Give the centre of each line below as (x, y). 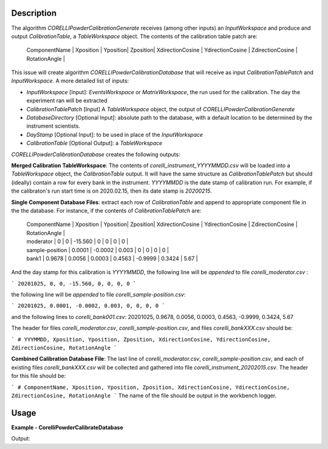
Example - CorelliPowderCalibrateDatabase (67, 427)
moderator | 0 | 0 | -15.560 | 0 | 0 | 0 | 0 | (77, 242)
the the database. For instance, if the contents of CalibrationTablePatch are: (106, 210)
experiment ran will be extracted (67, 101)
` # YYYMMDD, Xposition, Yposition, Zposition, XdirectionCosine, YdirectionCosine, (141, 339)
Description (34, 13)
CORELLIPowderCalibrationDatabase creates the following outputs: (96, 154)
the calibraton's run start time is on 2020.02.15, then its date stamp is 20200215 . (112, 191)
